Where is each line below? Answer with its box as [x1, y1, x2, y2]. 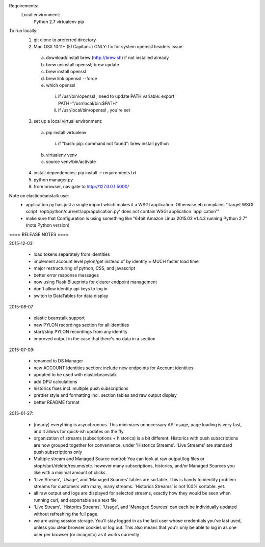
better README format [33, 399, 79, 405]
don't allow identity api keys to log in [33, 286, 108, 292]
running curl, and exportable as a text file [33, 497, 117, 503]
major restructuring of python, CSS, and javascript [33, 265, 135, 271]
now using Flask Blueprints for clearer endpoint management [33, 279, 157, 285]
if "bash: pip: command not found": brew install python [58, 140, 169, 147]
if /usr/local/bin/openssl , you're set [58, 107, 130, 113]
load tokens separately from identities [33, 251, 110, 257]
